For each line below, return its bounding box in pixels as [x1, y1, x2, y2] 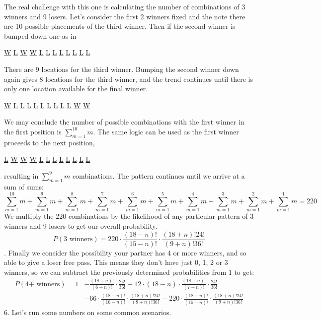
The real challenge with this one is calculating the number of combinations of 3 [4, 1, 245, 11]
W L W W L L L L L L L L [4, 47, 90, 58]
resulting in [4, 170, 39, 181]
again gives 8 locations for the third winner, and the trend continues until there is [4, 73, 253, 84]
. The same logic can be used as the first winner [93, 126, 239, 136]
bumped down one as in [4, 30, 77, 41]
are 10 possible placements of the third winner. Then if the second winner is [4, 21, 236, 31]
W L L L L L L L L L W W [4, 100, 90, 110]
